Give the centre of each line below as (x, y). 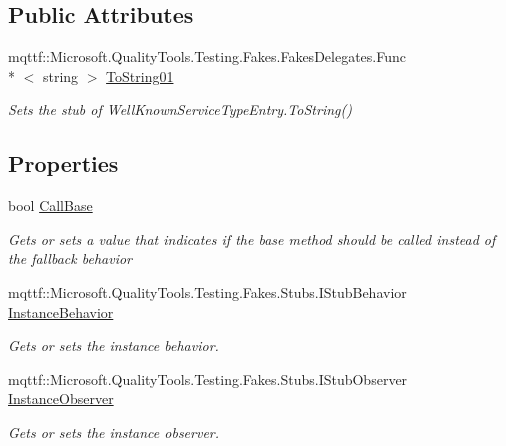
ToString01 (140, 75)
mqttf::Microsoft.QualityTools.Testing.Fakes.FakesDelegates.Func (207, 56)
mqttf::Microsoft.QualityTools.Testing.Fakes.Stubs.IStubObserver (208, 378)
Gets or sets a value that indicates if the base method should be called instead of (252, 238)
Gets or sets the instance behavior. (113, 345)
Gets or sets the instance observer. (114, 431)
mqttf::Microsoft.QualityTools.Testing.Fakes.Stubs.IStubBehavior (207, 291)
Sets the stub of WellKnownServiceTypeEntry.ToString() (180, 109)
